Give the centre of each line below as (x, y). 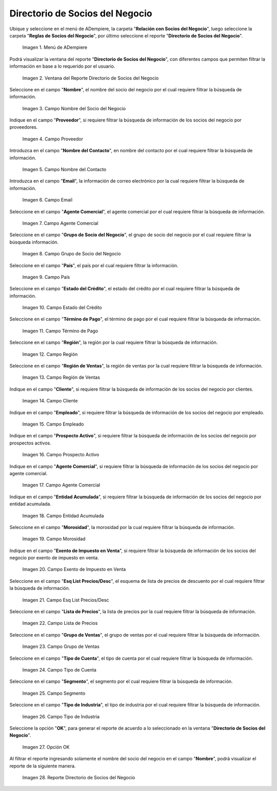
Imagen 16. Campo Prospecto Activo (61, 455)
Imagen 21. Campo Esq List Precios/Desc (66, 600)
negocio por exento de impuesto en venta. (54, 558)
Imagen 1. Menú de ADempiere (55, 47)
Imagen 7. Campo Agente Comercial (60, 223)
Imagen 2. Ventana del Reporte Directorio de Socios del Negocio (91, 78)
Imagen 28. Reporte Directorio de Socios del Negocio (79, 777)
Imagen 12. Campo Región (50, 354)
